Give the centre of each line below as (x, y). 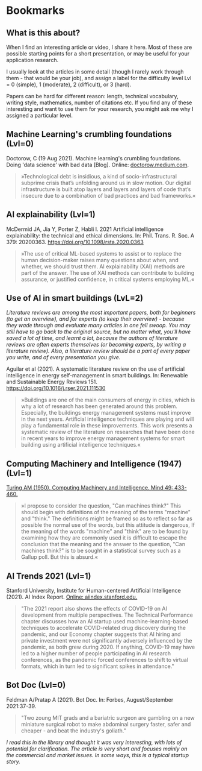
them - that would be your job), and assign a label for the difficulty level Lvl (99, 78)
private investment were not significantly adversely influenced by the (106, 641)
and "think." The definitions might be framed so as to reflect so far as (106, 518)
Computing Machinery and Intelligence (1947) (94, 464)
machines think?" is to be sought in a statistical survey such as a (101, 551)
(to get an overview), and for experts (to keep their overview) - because (95, 319)
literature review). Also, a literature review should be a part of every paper (98, 351)
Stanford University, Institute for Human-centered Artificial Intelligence (94, 591)
